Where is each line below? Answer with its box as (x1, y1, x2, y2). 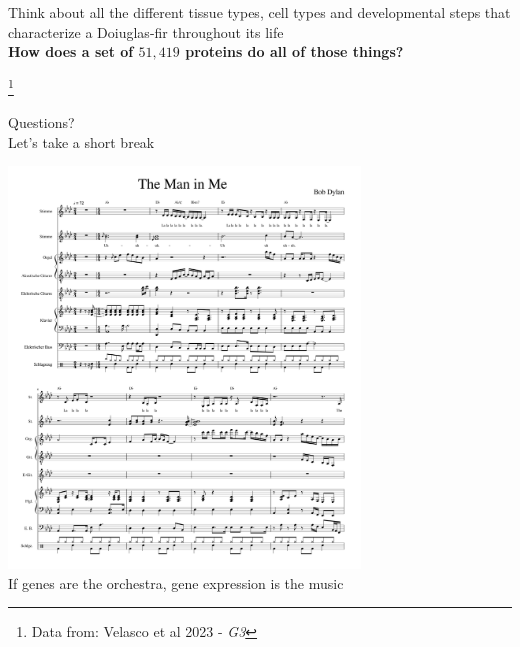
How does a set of (8, 41, 134, 62)
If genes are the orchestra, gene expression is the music (8, 572, 344, 593)
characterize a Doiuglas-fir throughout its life (8, 21, 284, 42)
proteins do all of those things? (185, 41, 404, 62)
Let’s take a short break (8, 131, 155, 152)
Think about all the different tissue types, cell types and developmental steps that (8, 2, 511, 22)
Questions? (8, 112, 75, 133)
